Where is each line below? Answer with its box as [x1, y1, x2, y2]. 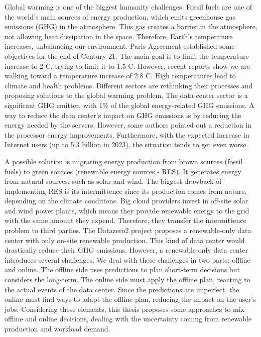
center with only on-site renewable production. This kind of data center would [5, 235, 245, 245]
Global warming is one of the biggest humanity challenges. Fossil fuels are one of [5, 2, 252, 12]
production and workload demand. [5, 323, 110, 333]
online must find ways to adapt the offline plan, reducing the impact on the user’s [5, 294, 256, 304]
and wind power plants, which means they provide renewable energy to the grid [5, 205, 249, 215]
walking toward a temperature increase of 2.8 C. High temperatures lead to [5, 70, 236, 81]
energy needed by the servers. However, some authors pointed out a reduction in [5, 120, 252, 130]
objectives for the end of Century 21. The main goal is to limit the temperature [5, 50, 249, 61]
